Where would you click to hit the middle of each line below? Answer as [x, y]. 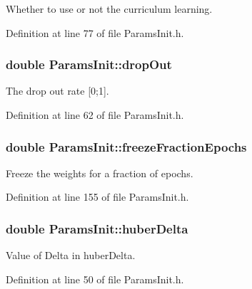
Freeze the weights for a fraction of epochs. [100, 173]
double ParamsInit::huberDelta [97, 228]
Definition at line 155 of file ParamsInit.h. [97, 197]
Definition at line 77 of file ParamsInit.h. [95, 32]
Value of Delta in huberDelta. [71, 255]
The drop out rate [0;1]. [57, 91]
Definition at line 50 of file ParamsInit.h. [95, 279]
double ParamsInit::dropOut [89, 64]
